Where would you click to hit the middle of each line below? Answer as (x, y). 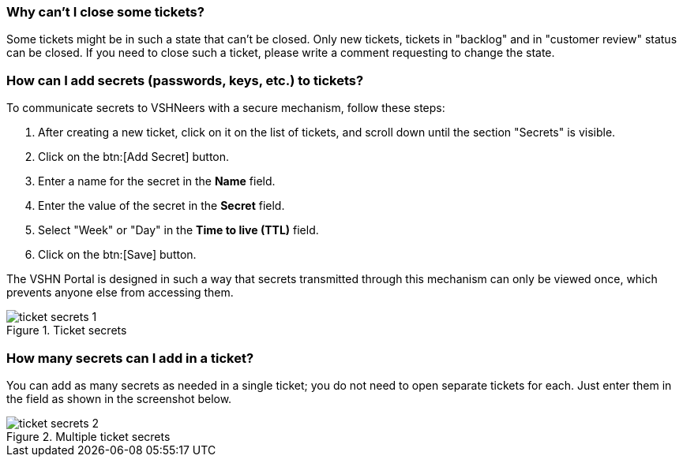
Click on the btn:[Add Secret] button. (134, 157)
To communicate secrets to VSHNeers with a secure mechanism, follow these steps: (226, 108)
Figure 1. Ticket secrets (67, 330)
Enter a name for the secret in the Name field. (157, 181)
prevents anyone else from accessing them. (120, 293)
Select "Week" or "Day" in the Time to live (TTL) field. (178, 230)
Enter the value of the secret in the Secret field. (161, 206)
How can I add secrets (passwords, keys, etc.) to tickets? (185, 80)
